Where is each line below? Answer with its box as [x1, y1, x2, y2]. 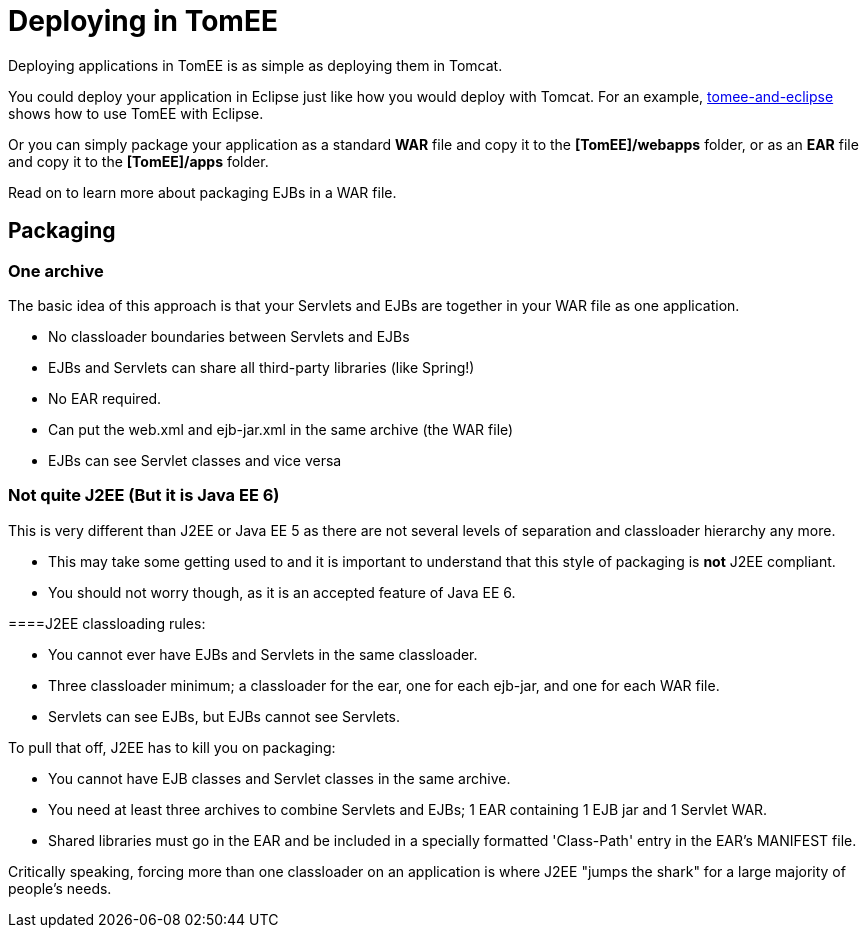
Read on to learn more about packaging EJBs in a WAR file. [8, 183, 397, 201]
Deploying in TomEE [8, 4, 278, 38]
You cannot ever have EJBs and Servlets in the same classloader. [48, 645, 478, 663]
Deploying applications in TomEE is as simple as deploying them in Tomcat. [8, 56, 503, 74]
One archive [8, 260, 104, 281]
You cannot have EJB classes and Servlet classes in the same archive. [48, 769, 511, 787]
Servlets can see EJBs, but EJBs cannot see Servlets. [48, 707, 401, 725]
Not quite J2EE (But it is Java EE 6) [8, 485, 280, 506]
